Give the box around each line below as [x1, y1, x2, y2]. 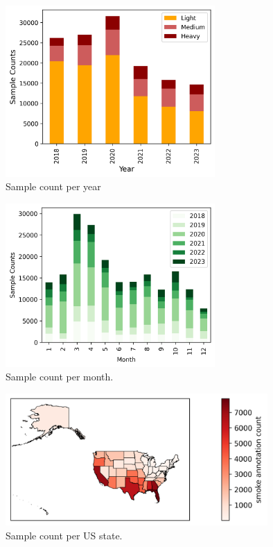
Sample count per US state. [6, 528, 123, 542]
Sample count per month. [6, 369, 114, 384]
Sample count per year [6, 179, 101, 194]
